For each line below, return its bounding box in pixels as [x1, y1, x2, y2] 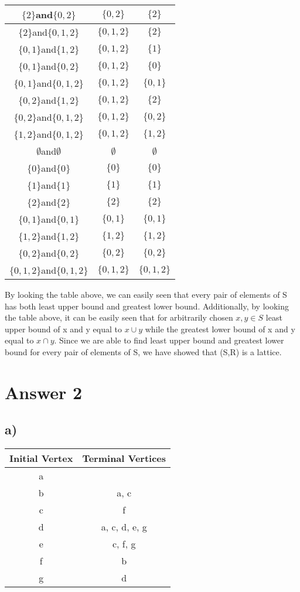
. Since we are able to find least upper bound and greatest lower [54, 334, 284, 346]
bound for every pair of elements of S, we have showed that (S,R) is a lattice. [5, 345, 282, 358]
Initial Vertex [9, 451, 73, 465]
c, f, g [112, 537, 136, 551]
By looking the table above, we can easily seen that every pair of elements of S [5, 288, 287, 300]
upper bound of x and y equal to [5, 322, 122, 335]
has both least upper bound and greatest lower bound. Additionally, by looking [5, 300, 289, 312]
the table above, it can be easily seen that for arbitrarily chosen [5, 311, 233, 324]
